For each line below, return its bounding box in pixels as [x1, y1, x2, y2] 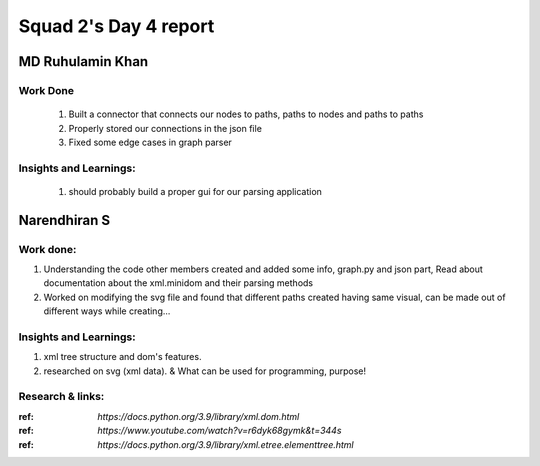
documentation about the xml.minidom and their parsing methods [43, 277, 314, 289]
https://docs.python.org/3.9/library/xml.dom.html [97, 410, 300, 422]
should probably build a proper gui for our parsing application [68, 185, 322, 197]
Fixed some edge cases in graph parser [68, 136, 232, 148]
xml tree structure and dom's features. [43, 351, 202, 363]
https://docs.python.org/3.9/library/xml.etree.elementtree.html [97, 438, 354, 450]
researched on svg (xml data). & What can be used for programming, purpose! [43, 365, 367, 377]
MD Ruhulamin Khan [18, 53, 149, 70]
